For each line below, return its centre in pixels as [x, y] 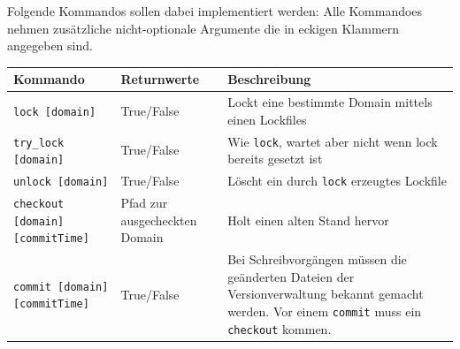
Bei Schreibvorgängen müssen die [317, 259]
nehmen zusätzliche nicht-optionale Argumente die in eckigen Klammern [203, 28]
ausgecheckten [159, 220]
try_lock [39, 143]
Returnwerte [160, 79]
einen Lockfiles [267, 119]
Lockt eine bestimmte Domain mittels [330, 102]
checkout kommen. [280, 328]
